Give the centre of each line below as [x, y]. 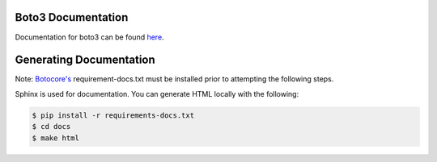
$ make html [56, 138]
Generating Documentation [85, 60]
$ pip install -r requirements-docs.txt [113, 115]
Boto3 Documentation [72, 17]
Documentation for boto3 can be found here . [90, 37]
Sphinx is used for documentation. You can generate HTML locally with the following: [157, 93]
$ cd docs [51, 127]
